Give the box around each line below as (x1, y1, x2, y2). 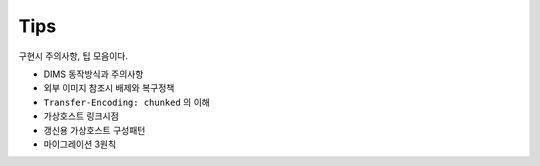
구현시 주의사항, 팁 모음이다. (18, 50, 129, 62)
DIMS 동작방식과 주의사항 (43, 68, 144, 80)
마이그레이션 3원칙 (43, 138, 117, 150)
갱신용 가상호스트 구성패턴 (43, 124, 146, 136)
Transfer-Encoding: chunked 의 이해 (43, 96, 210, 108)
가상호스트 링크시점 (43, 110, 119, 122)
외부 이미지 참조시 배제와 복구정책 (43, 82, 175, 94)
